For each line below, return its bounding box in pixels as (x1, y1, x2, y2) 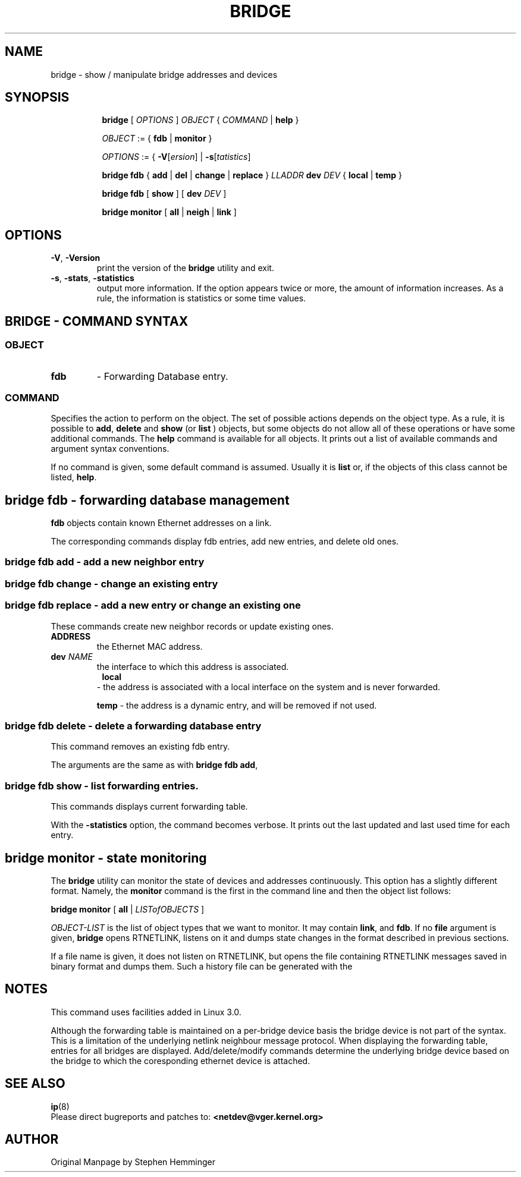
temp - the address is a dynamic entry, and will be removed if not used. (96, 700, 377, 710)
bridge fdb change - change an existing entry (5, 577, 218, 590)
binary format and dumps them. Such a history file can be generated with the (51, 961, 353, 971)
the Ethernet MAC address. (96, 641, 203, 652)
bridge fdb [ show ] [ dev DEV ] (102, 188, 227, 199)
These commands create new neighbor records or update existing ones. (51, 621, 334, 631)
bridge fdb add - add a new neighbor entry (5, 556, 205, 568)
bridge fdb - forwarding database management (5, 492, 290, 508)
